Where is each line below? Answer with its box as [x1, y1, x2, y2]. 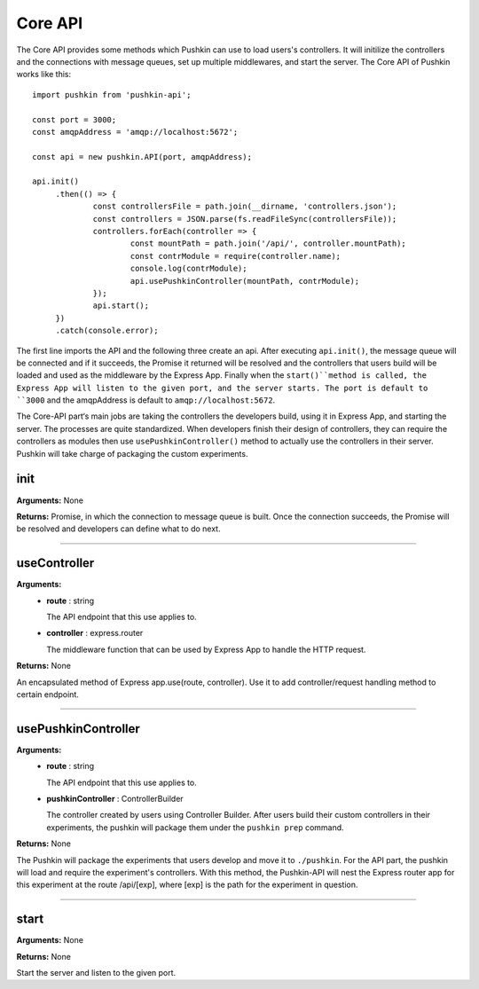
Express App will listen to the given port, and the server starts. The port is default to [16, 382, 428, 393]
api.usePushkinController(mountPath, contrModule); [130, 276, 360, 286]
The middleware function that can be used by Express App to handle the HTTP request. [46, 644, 366, 655]
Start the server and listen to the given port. [16, 968, 177, 978]
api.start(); [92, 301, 150, 310]
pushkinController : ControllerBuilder [46, 794, 184, 805]
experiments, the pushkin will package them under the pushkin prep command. [46, 821, 345, 833]
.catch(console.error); [55, 326, 159, 336]
